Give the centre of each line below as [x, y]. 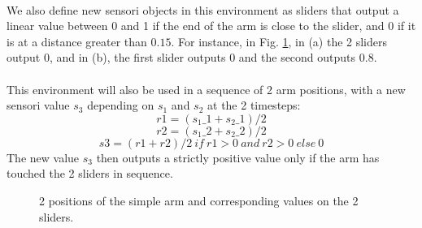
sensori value [38, 105]
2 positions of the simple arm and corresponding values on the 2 [199, 200]
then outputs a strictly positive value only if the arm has [238, 157]
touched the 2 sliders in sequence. [90, 173]
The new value [43, 157]
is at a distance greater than [77, 41]
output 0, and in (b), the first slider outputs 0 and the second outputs [181, 57]
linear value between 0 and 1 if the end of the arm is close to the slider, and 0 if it [211, 26]
